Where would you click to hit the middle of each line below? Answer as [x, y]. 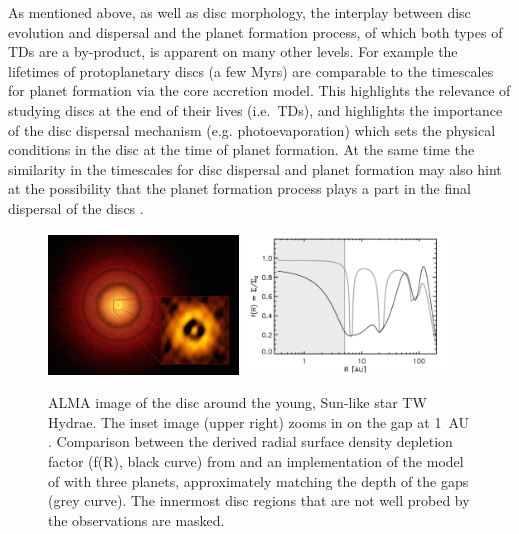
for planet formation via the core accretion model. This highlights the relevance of [259, 90]
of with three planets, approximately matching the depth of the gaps [258, 480]
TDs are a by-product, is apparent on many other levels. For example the [233, 51]
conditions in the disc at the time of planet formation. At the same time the [241, 149]
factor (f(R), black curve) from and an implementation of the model [256, 460]
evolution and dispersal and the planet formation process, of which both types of [255, 31]
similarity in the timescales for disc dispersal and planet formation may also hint [255, 168]
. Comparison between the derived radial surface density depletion [250, 441]
